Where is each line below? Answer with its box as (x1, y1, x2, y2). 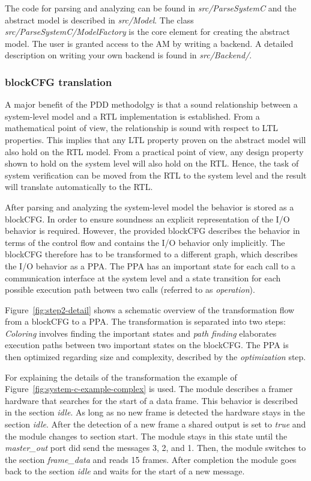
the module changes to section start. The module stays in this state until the (5, 429, 288, 442)
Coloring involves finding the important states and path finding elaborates (5, 326, 277, 339)
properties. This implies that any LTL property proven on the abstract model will (5, 133, 306, 146)
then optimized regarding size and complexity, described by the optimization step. (5, 351, 306, 363)
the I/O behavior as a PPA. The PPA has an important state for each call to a (5, 259, 296, 272)
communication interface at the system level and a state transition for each (5, 271, 281, 284)
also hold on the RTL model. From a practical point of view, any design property (5, 145, 304, 158)
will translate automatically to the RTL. (5, 180, 153, 193)
